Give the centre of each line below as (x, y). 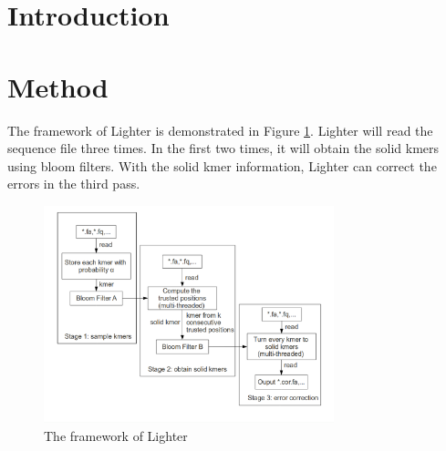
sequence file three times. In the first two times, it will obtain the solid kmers (223, 148)
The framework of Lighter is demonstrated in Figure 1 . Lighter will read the (220, 130)
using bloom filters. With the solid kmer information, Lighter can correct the (222, 165)
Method (58, 86)
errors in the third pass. (74, 184)
